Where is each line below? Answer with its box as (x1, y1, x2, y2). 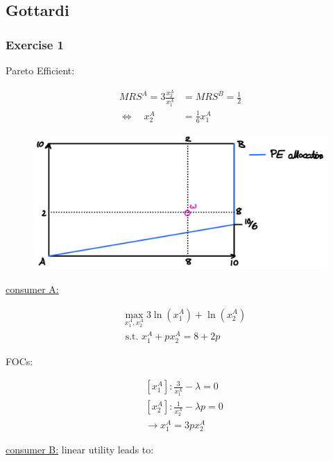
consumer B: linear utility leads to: (6, 442, 154, 457)
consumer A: (6, 281, 59, 296)
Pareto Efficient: (6, 63, 75, 77)
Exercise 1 (6, 35, 64, 53)
